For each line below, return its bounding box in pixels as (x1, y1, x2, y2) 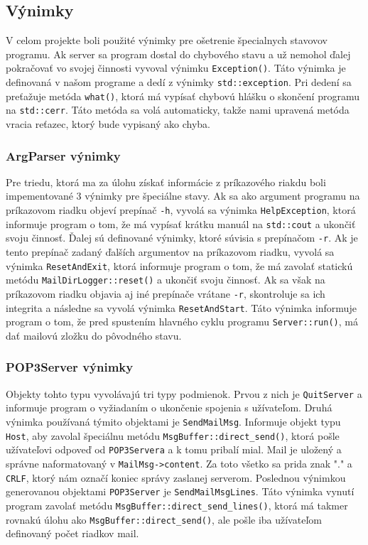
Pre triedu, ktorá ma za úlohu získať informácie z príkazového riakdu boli (6, 174, 326, 189)
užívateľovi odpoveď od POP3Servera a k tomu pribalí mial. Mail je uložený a (6, 442, 342, 457)
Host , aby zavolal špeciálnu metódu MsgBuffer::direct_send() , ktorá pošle (6, 428, 340, 443)
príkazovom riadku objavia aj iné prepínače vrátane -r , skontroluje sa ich (6, 286, 325, 301)
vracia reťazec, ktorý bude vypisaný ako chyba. (6, 117, 210, 131)
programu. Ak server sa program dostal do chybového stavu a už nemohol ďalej (6, 46, 351, 61)
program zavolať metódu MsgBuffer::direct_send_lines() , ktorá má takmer (6, 497, 348, 512)
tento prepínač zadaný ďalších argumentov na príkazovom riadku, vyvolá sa (6, 244, 335, 259)
